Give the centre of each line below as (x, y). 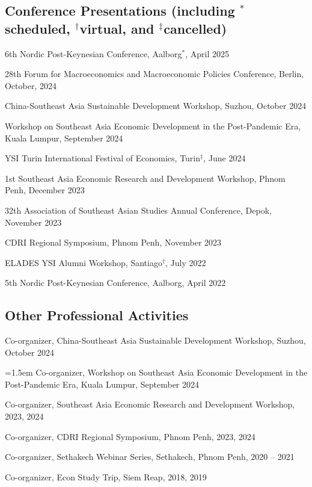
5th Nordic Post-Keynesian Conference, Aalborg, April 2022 (115, 283)
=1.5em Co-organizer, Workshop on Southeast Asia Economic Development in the (156, 372)
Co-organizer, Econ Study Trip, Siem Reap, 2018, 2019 (106, 476)
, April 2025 (207, 53)
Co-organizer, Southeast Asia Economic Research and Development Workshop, (150, 404)
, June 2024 (225, 158)
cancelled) (195, 28)
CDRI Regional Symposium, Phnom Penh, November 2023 (113, 242)
